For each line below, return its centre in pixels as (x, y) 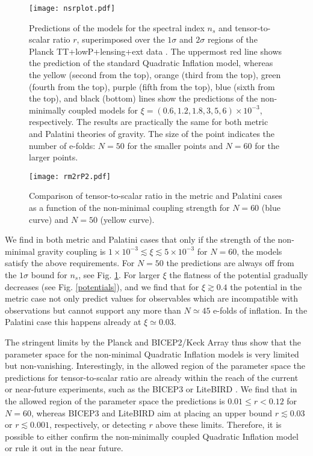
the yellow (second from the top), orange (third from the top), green (155, 75)
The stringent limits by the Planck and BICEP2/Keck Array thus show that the (153, 342)
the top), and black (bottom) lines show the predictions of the (144, 98)
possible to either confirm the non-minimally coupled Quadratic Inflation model (152, 436)
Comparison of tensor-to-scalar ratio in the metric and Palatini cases (156, 196)
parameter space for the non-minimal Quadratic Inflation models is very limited (152, 354)
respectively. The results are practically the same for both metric (149, 122)
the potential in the (266, 286)
